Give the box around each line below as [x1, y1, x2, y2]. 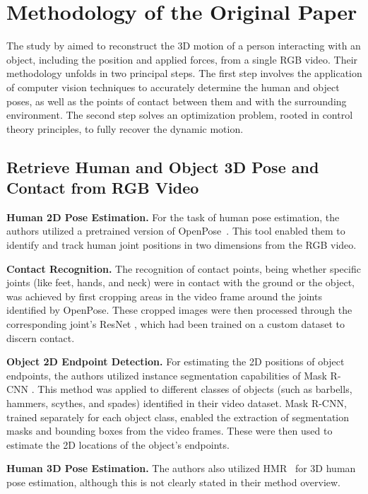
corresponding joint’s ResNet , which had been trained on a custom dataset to [6, 317, 345, 331]
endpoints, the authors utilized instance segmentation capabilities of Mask [6, 367, 327, 382]
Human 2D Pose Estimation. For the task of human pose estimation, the [6, 209, 340, 224]
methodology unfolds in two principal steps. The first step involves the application [6, 66, 362, 81]
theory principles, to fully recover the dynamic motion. [6, 121, 244, 136]
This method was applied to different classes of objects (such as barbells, [37, 382, 352, 396]
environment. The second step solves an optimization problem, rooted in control [6, 107, 353, 122]
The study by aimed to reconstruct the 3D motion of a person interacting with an [6, 38, 361, 53]
